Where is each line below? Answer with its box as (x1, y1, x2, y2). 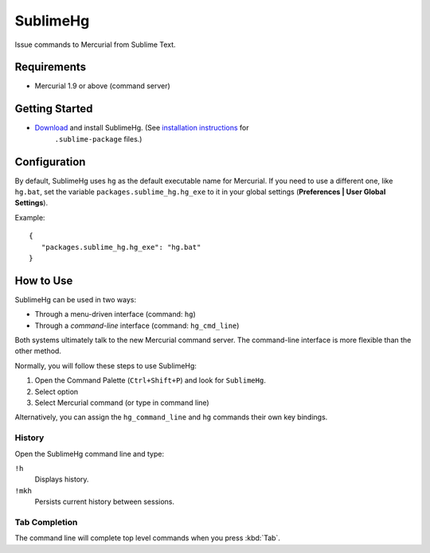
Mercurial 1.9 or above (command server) (34, 81, 170, 91)
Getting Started (14, 102, 93, 115)
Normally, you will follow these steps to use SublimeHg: (14, 360, 197, 370)
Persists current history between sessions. (34, 497, 175, 507)
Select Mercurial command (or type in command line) (34, 398, 210, 407)
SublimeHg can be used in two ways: (14, 294, 137, 304)
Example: (14, 212, 45, 222)
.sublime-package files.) (54, 134, 143, 143)
